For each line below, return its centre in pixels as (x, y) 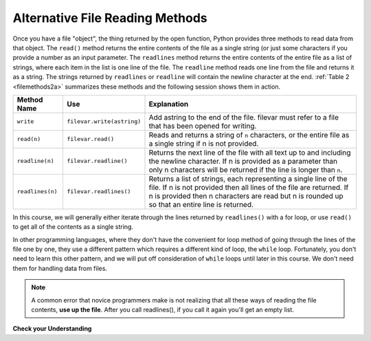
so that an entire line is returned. (201, 204)
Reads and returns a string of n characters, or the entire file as (249, 135)
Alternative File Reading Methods (110, 18)
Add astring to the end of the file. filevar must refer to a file (244, 117)
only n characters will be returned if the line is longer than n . (246, 170)
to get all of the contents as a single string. (73, 227)
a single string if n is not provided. (204, 143)
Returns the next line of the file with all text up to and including (250, 153)
